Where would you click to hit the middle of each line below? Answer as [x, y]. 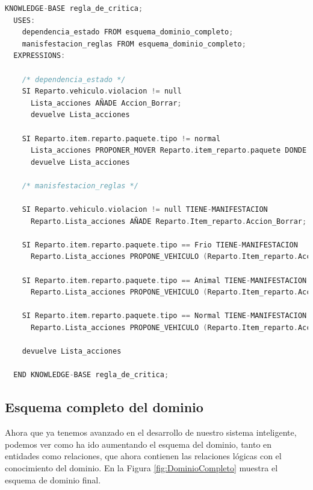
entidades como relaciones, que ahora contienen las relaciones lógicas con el [143, 456]
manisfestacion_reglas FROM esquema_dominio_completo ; [134, 44]
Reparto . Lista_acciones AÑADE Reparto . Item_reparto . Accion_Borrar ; [169, 221]
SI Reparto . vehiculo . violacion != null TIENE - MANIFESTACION [145, 210]
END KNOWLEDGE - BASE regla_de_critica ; [91, 375]
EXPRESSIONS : [39, 56]
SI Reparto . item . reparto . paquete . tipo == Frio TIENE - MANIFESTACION [160, 245]
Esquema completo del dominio [104, 407]
